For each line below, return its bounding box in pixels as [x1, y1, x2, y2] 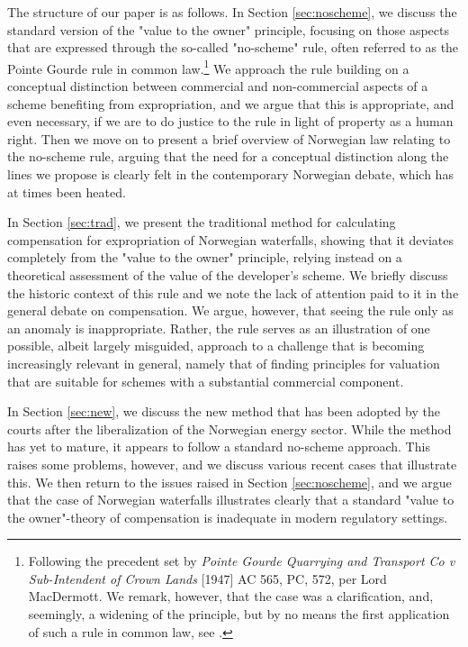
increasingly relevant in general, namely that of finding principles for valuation [7, 353, 440, 372]
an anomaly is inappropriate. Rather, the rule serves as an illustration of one [7, 318, 430, 337]
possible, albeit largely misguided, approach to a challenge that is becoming [7, 336, 425, 355]
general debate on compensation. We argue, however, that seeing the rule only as [7, 301, 454, 320]
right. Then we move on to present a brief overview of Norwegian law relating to [7, 129, 451, 148]
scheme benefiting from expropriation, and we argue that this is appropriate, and [7, 94, 454, 113]
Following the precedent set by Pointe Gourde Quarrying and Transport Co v [28, 551, 455, 570]
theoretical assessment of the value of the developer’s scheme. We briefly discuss [7, 265, 448, 284]
